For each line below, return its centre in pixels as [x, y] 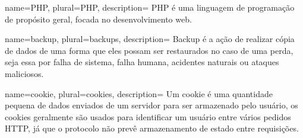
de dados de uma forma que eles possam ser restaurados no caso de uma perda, [149, 50]
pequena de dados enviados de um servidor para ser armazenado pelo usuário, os [151, 105]
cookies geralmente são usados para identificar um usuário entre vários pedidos [148, 116]
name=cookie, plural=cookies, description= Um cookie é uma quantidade [139, 93]
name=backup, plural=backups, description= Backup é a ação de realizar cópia [150, 39]
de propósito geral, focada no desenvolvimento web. [98, 19]
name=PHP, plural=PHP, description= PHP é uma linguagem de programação [150, 7]
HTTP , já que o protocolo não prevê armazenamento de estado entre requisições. [152, 128]
